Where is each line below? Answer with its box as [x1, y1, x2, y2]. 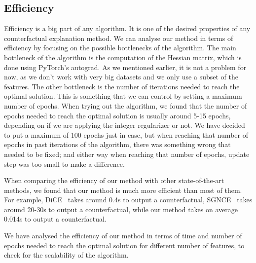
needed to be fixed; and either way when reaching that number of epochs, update [4, 149, 250, 159]
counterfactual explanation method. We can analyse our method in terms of [4, 33, 233, 43]
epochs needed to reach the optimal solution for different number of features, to [4, 240, 245, 250]
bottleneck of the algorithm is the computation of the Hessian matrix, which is [4, 52, 242, 62]
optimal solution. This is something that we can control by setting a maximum [4, 91, 242, 101]
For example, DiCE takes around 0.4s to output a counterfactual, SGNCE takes [4, 194, 253, 205]
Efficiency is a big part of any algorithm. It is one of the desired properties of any [4, 23, 251, 34]
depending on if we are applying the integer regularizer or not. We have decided [4, 120, 245, 130]
